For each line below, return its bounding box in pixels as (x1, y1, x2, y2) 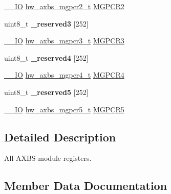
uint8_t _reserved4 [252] (4, 52, 89, 63)
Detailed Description (4, 129, 116, 144)
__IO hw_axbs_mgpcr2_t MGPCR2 (4, 1, 124, 11)
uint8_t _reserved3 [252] (4, 18, 89, 29)
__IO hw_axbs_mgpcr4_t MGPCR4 (4, 69, 124, 80)
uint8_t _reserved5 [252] (4, 86, 89, 97)
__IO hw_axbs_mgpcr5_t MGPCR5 (4, 104, 124, 114)
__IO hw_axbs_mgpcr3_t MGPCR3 (4, 35, 124, 46)
